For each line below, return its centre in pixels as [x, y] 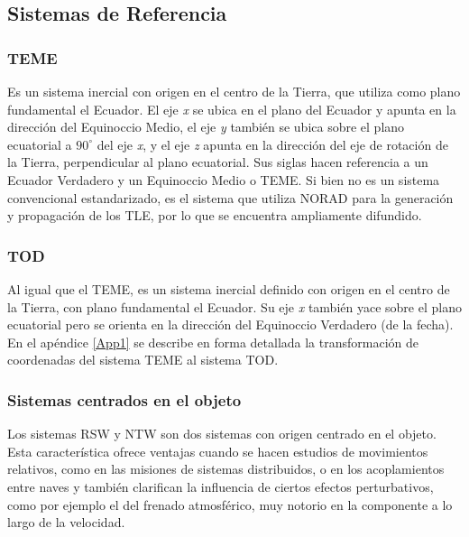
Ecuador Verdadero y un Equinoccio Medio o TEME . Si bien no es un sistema [224, 179]
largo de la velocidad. [66, 522]
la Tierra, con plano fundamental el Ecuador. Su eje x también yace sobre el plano [234, 306]
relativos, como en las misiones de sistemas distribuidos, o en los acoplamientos [226, 469]
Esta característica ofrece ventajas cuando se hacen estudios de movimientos [218, 451]
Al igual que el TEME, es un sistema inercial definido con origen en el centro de [229, 288]
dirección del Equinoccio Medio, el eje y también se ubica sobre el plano [206, 127]
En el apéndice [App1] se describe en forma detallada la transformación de [213, 342]
